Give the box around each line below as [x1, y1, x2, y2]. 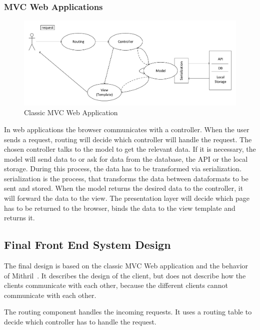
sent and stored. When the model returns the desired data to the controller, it [4, 183, 243, 193]
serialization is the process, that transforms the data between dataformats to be [4, 173, 248, 183]
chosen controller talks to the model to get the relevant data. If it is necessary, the [4, 144, 256, 154]
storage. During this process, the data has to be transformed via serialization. [4, 163, 242, 174]
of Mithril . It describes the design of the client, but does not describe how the [4, 270, 246, 280]
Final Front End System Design [4, 237, 171, 252]
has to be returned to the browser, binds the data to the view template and [4, 202, 235, 213]
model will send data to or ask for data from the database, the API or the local [4, 153, 248, 164]
